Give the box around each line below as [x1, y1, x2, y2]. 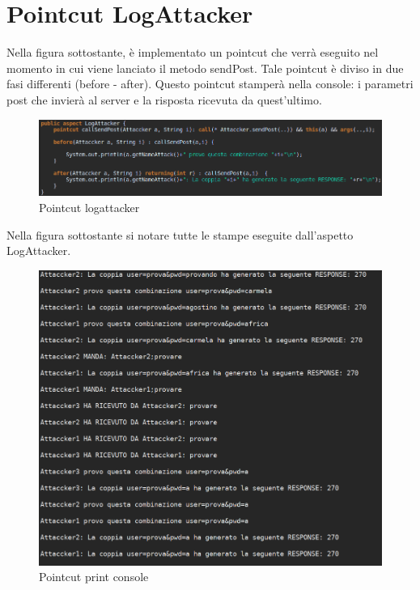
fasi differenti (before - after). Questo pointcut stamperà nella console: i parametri [6, 75, 414, 92]
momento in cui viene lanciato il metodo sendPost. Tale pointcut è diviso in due [6, 59, 404, 76]
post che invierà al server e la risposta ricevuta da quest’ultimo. [6, 91, 322, 108]
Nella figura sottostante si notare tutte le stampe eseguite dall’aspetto [6, 226, 354, 243]
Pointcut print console [39, 568, 149, 585]
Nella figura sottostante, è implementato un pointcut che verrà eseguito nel [6, 44, 379, 61]
